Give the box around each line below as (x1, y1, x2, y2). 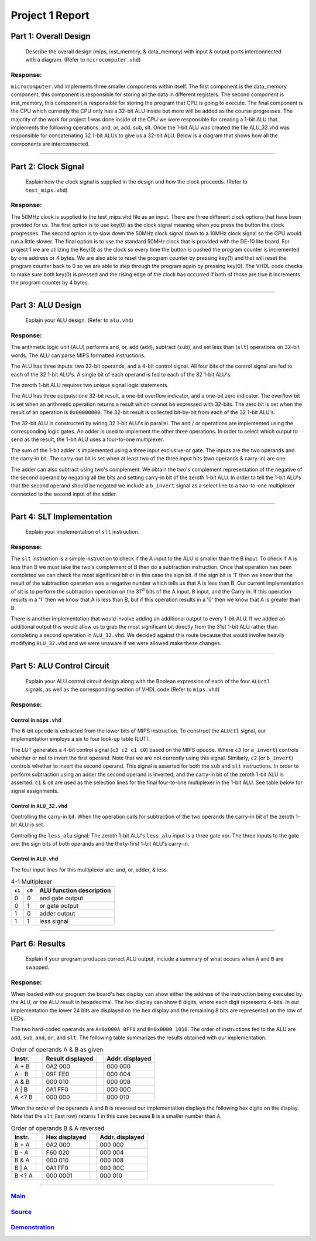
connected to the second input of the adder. (11, 490, 117, 497)
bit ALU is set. (11, 821, 45, 828)
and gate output (39, 894, 84, 903)
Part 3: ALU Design (11, 300, 82, 310)
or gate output (39, 902, 79, 910)
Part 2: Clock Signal (11, 161, 84, 171)
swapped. (25, 964, 50, 971)
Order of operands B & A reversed (11, 1124, 105, 1132)
